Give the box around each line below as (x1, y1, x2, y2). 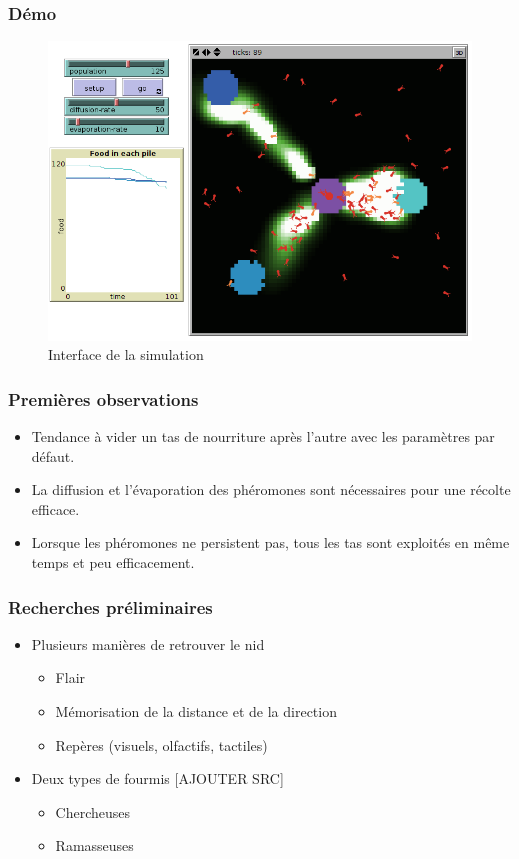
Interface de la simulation (48, 344, 204, 365)
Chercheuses (55, 801, 131, 822)
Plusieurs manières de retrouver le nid (31, 633, 265, 654)
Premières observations (8, 386, 199, 411)
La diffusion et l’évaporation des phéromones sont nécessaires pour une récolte (31, 479, 511, 500)
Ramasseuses (55, 835, 134, 856)
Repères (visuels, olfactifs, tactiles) (55, 734, 268, 755)
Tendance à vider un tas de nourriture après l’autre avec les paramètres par (31, 426, 495, 447)
